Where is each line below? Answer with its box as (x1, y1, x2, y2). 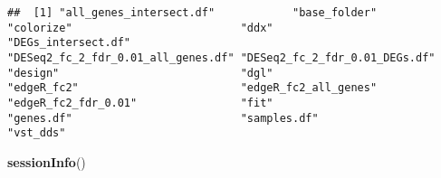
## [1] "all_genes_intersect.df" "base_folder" (7, 6, 378, 19)
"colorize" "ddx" (7, 21, 273, 34)
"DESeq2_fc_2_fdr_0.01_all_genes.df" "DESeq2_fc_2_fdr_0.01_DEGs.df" (7, 51, 436, 64)
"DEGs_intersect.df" (7, 36, 131, 50)
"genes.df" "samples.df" (7, 111, 319, 125)
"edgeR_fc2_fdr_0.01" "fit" (7, 96, 273, 109)
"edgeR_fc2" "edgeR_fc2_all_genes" (7, 81, 378, 95)
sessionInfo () (7, 152, 86, 171)
